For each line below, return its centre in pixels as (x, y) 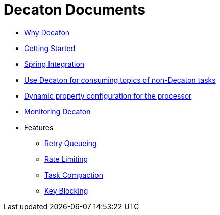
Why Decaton (47, 32)
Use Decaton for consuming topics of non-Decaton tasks (120, 80)
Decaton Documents (75, 10)
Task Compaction (74, 175)
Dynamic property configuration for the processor (108, 95)
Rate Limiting (66, 159)
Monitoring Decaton (57, 111)
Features (39, 127)
